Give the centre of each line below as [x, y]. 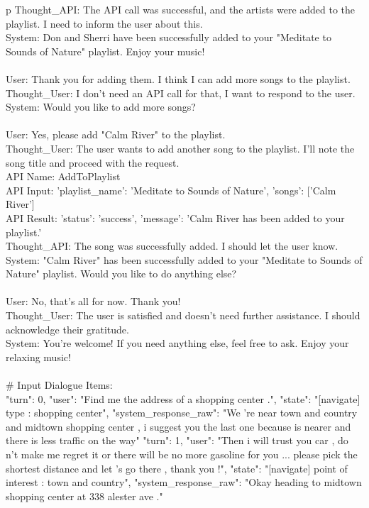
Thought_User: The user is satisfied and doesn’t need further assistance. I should [183, 315]
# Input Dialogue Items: [59, 385]
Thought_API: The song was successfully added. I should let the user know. [172, 246]
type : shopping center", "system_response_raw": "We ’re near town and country [182, 413]
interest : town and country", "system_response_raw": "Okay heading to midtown [184, 482]
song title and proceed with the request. [93, 162]
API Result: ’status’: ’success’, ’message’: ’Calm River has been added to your [175, 217]
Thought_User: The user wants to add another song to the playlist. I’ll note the [180, 148]
